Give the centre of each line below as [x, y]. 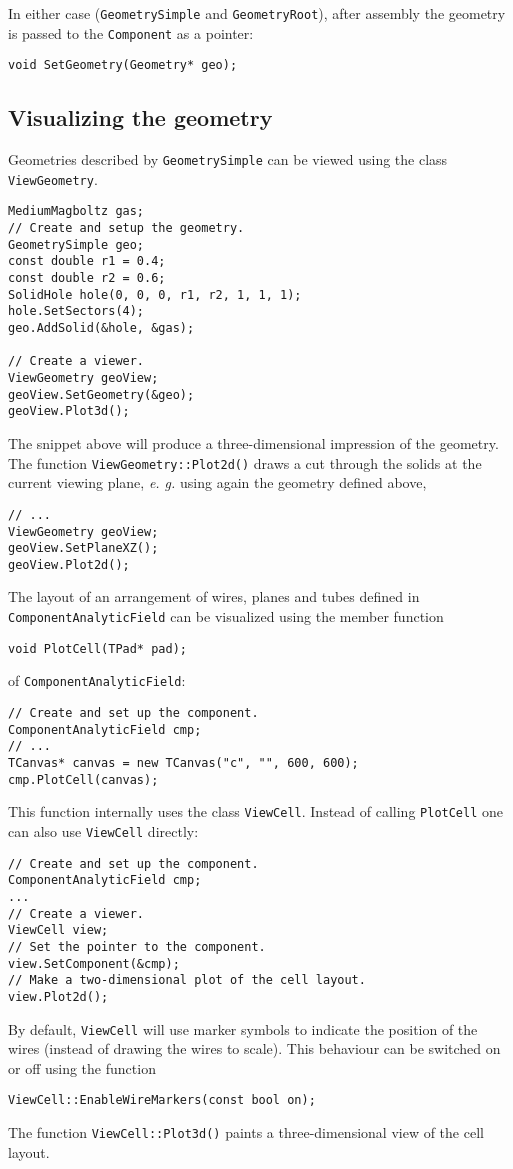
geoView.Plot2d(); [69, 564]
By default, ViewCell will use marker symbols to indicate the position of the [243, 1028]
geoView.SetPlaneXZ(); [83, 548]
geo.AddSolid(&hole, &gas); [101, 328]
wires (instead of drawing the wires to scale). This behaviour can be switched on [254, 1048]
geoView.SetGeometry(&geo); [101, 394]
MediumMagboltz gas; [76, 211]
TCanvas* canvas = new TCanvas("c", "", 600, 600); [183, 763]
